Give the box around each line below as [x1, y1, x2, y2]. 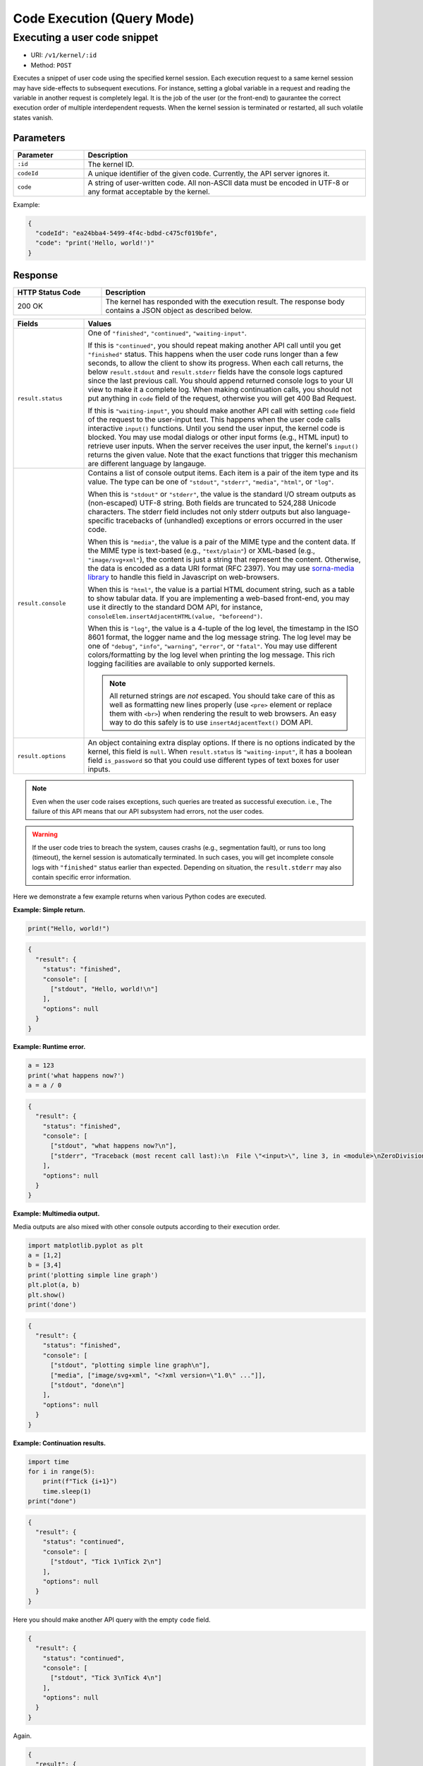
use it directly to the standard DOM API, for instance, [87, 603, 263, 612]
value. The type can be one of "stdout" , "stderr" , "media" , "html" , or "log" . [87, 477, 334, 487]
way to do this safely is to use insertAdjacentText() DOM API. [109, 718, 313, 728]
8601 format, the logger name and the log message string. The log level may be [87, 632, 352, 642]
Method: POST [30, 61, 72, 69]
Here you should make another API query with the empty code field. [13, 1615, 211, 1624]
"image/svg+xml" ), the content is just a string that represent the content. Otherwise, [87, 555, 361, 564]
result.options [17, 752, 66, 759]
